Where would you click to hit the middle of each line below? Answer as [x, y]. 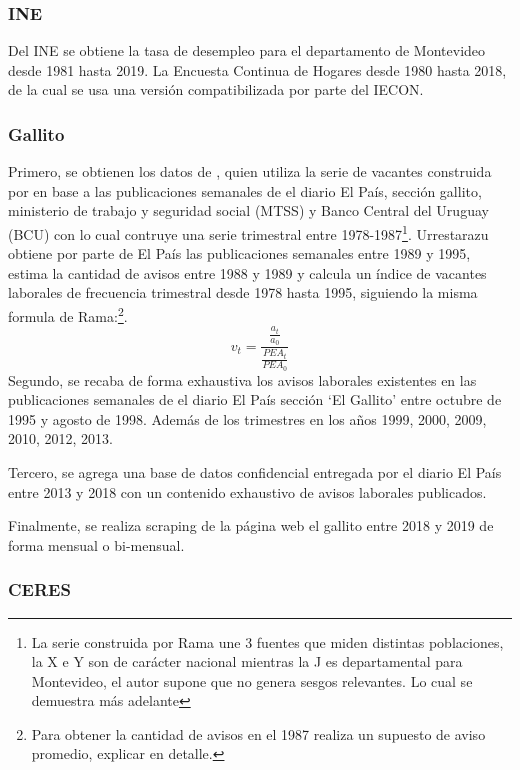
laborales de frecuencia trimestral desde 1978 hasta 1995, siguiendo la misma [243, 292]
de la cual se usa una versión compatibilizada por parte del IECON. [216, 89]
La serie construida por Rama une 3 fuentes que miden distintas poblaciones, [267, 641]
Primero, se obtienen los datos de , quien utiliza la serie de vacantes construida [250, 171]
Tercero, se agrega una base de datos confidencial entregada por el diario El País [255, 471]
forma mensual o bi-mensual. [96, 544]
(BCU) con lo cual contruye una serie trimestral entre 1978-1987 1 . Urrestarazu [248, 232]
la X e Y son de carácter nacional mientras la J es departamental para [247, 661]
